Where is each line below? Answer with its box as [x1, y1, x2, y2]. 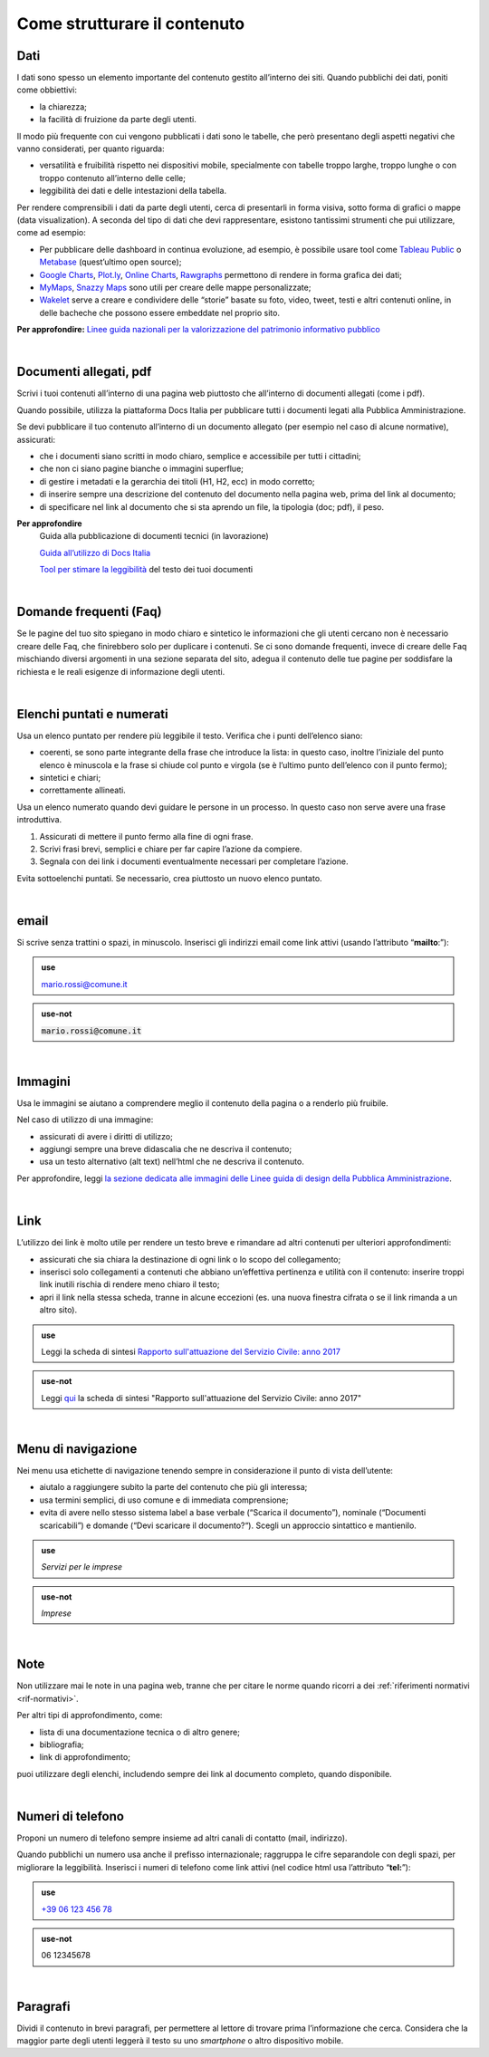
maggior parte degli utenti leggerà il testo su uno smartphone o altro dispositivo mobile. [16, 2035, 344, 2046]
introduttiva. [16, 814, 62, 825]
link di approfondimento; [39, 1752, 131, 1763]
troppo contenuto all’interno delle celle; [39, 172, 186, 183]
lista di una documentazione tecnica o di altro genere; [39, 1726, 240, 1737]
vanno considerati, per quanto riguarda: [16, 143, 165, 154]
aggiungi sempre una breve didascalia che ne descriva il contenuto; [39, 1144, 292, 1155]
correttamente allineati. [39, 784, 126, 796]
